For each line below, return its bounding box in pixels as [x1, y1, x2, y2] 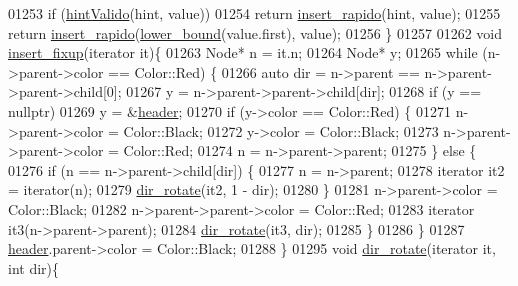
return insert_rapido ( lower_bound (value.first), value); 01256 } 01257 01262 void [8, 22, 503, 43]
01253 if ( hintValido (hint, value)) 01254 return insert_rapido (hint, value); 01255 [8, 3, 501, 23]
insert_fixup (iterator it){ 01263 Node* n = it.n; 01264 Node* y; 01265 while [8, 42, 478, 63]
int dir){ [8, 257, 60, 278]
